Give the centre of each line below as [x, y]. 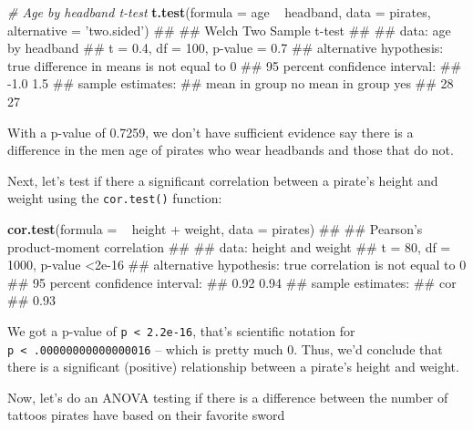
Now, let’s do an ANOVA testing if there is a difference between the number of [228, 397]
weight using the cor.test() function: [115, 198]
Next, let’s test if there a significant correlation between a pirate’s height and [223, 180]
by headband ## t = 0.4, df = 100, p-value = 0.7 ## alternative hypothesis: [226, 48]
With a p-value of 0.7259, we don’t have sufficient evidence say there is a [211, 132]
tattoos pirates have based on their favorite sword [146, 415]
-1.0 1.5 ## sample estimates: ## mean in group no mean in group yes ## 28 [231, 83]
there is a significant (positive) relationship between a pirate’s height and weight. [233, 367]
